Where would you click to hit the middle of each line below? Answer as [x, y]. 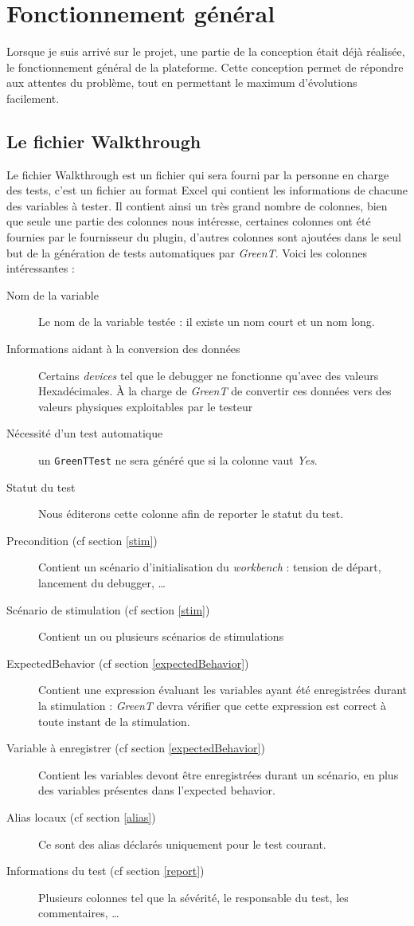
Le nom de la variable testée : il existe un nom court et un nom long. [207, 322]
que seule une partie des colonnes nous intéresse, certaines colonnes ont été [189, 221]
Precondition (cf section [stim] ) [82, 540]
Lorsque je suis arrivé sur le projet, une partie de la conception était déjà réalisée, [206, 51]
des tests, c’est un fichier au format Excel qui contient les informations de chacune [207, 190]
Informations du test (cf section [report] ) [105, 871]
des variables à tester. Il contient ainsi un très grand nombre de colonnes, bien [197, 205]
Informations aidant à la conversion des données [123, 349]
